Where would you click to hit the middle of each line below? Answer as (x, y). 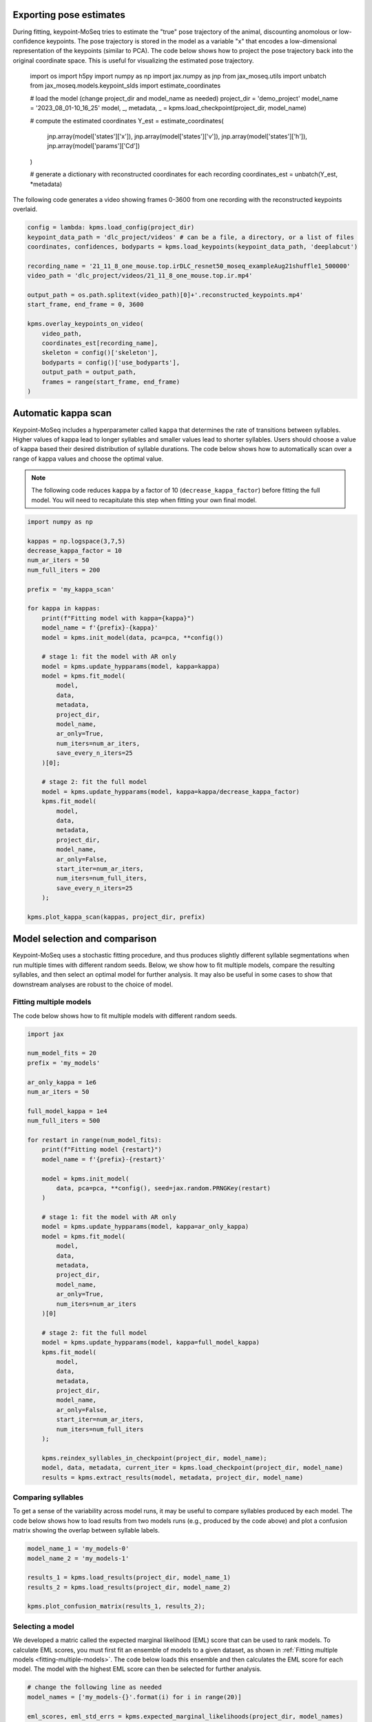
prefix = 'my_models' (64, 1063)
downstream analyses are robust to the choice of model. (93, 984)
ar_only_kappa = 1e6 (62, 1082)
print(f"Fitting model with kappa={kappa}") (118, 618)
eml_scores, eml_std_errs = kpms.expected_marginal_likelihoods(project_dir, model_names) (185, 1716)
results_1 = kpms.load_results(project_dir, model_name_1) (129, 1578)
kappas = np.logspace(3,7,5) (76, 541)
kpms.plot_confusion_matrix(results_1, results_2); (116, 1606)
